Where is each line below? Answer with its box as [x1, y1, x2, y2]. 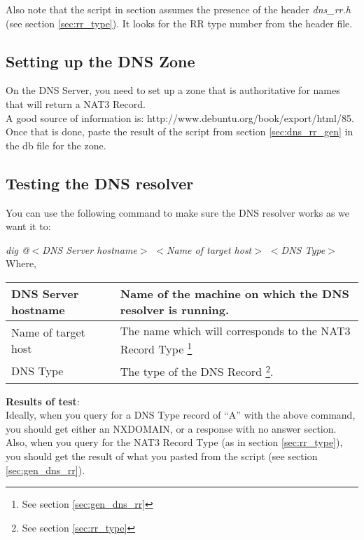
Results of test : [6, 393, 80, 408]
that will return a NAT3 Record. [6, 96, 146, 111]
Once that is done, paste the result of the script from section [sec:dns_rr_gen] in [6, 124, 353, 139]
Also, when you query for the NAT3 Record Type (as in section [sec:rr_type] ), [6, 435, 343, 450]
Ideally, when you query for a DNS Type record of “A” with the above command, [6, 407, 356, 422]
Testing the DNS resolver [6, 172, 194, 194]
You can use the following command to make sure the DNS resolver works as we [6, 205, 350, 220]
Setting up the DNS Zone [6, 50, 195, 72]
